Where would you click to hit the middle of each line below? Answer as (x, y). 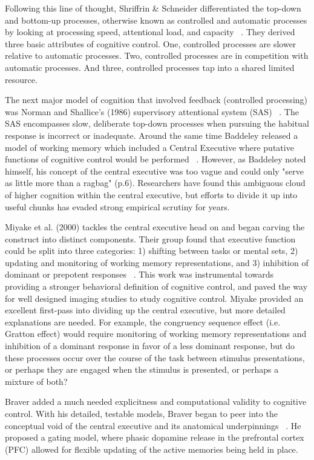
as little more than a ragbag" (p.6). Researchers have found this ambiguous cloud (155, 183)
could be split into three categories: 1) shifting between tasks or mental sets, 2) (152, 251)
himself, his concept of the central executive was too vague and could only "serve (155, 171)
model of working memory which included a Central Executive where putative (149, 147)
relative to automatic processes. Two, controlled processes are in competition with (157, 55)
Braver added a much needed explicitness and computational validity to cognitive (156, 402)
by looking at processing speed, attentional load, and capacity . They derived (150, 32)
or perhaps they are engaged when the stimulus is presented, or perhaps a (142, 369)
